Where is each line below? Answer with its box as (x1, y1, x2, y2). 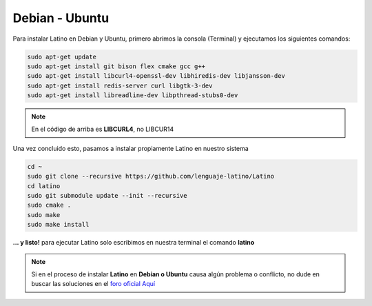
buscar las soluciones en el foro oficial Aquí (31, 280, 155, 288)
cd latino (27, 182, 61, 190)
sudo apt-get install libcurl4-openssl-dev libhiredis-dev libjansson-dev (27, 72, 286, 80)
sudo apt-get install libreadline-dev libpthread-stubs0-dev (27, 92, 238, 99)
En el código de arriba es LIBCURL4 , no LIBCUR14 (31, 125, 174, 134)
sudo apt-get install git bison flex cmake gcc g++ (27, 62, 206, 70)
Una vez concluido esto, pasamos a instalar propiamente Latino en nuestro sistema (12, 144, 249, 152)
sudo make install (27, 221, 90, 229)
